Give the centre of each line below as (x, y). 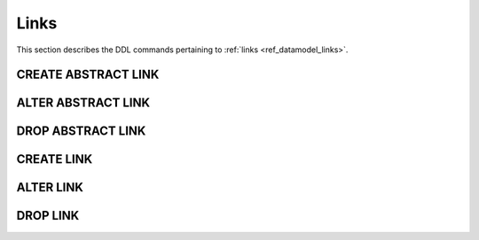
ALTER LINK (50, 187)
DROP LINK (48, 216)
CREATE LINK (55, 159)
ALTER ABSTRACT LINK (83, 103)
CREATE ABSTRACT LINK (88, 75)
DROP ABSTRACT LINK (81, 132)
